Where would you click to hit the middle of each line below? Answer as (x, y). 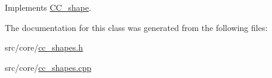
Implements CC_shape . (48, 7)
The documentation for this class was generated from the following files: (136, 27)
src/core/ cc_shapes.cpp (48, 67)
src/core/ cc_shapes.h (44, 47)
